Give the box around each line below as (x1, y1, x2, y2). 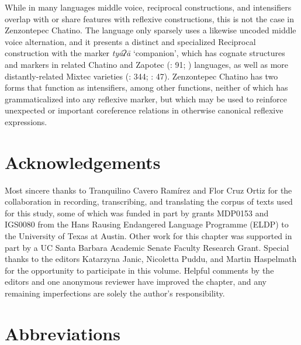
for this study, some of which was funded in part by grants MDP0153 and (5, 206, 269, 219)
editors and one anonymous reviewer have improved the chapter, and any (5, 275, 267, 288)
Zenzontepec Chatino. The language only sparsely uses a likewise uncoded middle (5, 24, 296, 36)
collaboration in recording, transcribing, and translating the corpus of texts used (5, 195, 293, 208)
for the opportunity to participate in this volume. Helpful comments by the (5, 264, 274, 276)
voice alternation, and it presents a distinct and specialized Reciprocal (5, 35, 256, 47)
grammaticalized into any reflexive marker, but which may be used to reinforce (5, 92, 287, 105)
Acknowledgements (5, 150, 161, 174)
